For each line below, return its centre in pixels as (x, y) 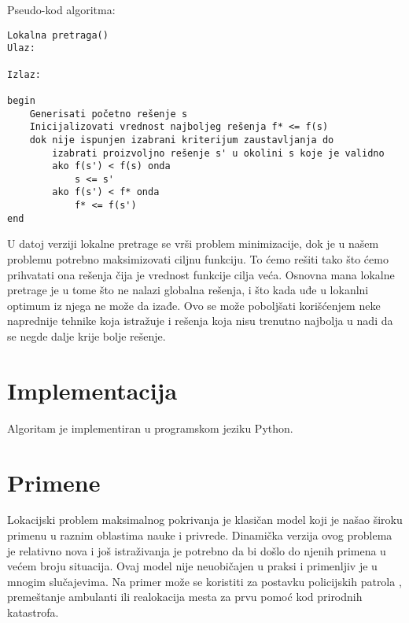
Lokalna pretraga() (58, 35)
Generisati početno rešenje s (109, 114)
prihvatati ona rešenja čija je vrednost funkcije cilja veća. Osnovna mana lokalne (201, 274)
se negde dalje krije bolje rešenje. (87, 336)
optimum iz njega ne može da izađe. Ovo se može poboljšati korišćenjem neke (194, 305)
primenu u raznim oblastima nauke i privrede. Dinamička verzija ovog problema (200, 535)
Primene (54, 482)
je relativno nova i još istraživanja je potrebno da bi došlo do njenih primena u (197, 550)
